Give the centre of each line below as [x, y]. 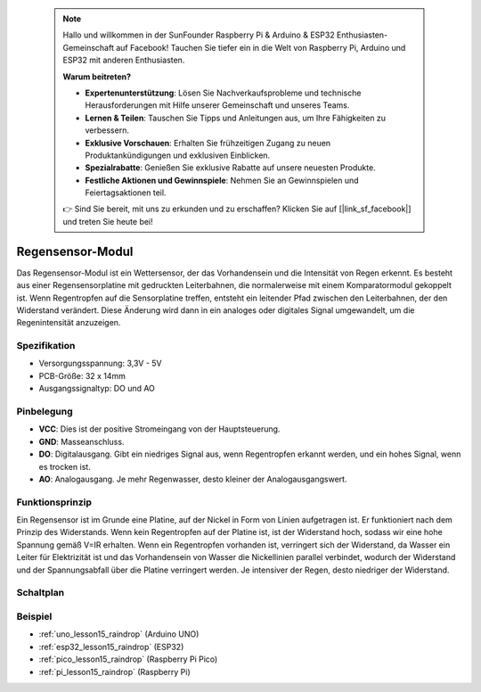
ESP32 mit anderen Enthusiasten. [124, 60]
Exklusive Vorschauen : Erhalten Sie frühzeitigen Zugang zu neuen [208, 143]
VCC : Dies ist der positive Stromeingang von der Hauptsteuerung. [159, 429]
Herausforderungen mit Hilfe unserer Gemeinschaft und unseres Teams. [217, 105]
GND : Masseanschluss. [82, 441]
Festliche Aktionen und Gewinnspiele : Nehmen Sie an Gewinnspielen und [222, 180]
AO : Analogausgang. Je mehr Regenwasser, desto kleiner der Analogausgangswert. [193, 479]
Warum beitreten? [97, 77]
